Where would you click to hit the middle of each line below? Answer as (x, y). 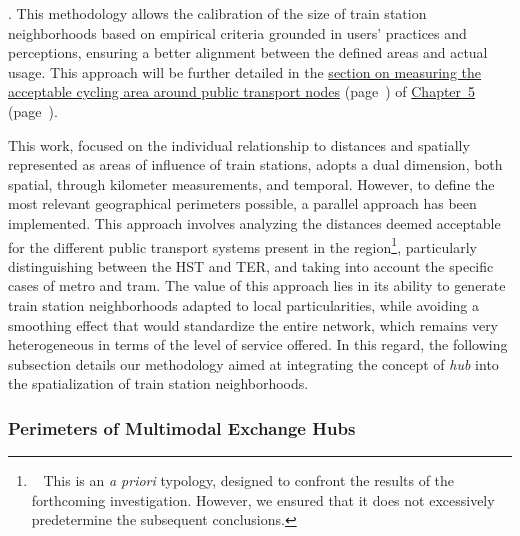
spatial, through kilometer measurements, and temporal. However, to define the (251, 183)
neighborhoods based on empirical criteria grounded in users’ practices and (237, 32)
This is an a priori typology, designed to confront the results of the (249, 480)
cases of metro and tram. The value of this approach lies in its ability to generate (257, 285)
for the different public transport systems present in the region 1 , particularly (242, 245)
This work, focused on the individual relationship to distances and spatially (239, 144)
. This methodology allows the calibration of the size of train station (217, 13)
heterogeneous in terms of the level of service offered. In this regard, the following (258, 344)
